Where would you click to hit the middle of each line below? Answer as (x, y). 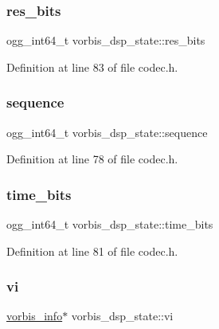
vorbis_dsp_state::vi (122, 316)
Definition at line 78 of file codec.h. (92, 159)
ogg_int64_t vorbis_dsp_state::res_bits (106, 40)
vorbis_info (35, 316)
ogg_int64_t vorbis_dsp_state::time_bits (110, 224)
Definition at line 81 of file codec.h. (92, 251)
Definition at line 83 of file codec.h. (92, 67)
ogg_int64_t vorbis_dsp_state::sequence (107, 132)
